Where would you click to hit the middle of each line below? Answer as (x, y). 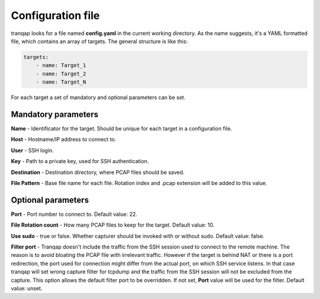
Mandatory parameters (55, 114)
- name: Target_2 (61, 74)
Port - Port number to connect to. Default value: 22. (74, 214)
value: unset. (27, 288)
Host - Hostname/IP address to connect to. (64, 139)
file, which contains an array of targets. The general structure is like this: (99, 41)
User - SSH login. (32, 150)
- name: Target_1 (61, 66)
